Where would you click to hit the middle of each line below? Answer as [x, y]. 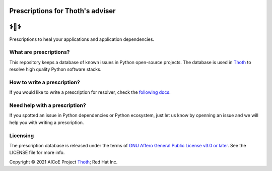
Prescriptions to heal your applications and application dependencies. [82, 39]
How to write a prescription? [45, 82]
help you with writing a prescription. [47, 122]
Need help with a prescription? [48, 105]
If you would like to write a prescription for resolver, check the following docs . [90, 92]
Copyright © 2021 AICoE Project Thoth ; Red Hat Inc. [63, 162]
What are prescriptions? [40, 52]
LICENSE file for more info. [37, 153]
